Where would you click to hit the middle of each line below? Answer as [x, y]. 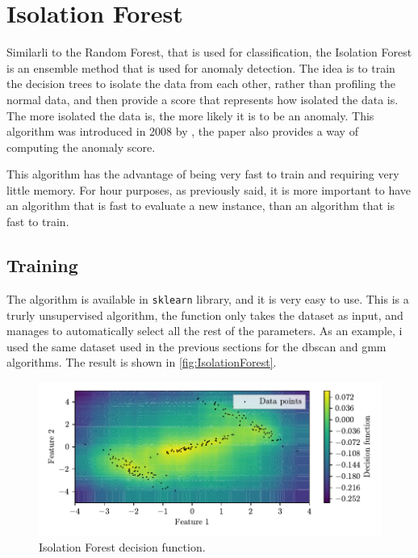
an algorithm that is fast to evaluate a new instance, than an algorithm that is [201, 206]
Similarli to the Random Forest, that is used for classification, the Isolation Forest [209, 52]
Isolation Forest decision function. [122, 546]
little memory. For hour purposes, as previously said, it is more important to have [209, 189]
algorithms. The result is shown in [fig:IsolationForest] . [142, 362]
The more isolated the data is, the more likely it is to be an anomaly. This [190, 115]
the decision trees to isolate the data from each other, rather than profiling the [201, 84]
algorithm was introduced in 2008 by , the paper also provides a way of [182, 131]
